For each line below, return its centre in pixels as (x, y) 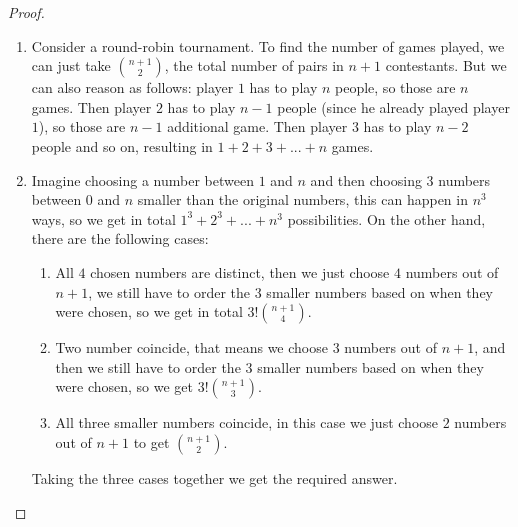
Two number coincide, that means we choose (191, 347)
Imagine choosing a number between (142, 179)
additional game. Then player (257, 126)
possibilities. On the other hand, (386, 218)
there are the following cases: (120, 238)
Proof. (26, 12)
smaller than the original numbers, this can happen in (302, 199)
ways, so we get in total (103, 218)
